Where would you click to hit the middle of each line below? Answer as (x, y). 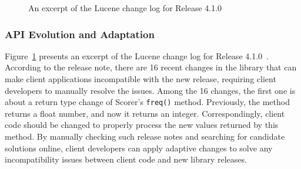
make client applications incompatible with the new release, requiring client (141, 79)
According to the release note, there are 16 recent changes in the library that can (151, 67)
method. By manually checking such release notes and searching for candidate (145, 136)
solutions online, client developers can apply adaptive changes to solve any (139, 148)
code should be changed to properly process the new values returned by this (142, 125)
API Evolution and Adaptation (80, 34)
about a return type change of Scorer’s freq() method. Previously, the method (147, 102)
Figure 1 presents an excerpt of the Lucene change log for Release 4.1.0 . (137, 55)
